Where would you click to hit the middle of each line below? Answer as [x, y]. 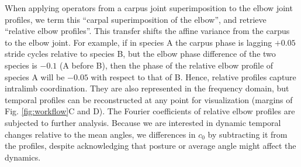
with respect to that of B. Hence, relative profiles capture [193, 76]
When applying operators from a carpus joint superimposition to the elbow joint [149, 8]
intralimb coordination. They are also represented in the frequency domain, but [147, 88]
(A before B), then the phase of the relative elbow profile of [166, 65]
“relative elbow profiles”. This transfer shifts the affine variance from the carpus [147, 31]
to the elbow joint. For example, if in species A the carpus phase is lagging [139, 42]
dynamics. [23, 157]
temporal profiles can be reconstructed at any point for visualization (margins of [149, 99]
